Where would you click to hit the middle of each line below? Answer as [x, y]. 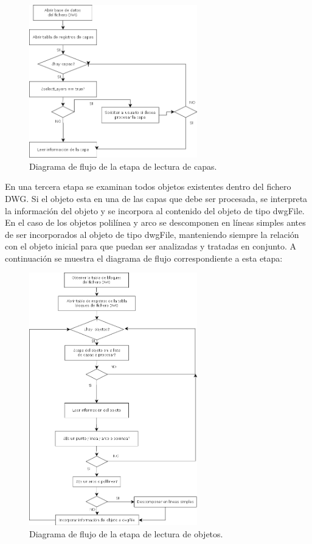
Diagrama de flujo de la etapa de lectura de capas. [123, 166]
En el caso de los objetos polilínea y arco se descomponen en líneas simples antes [155, 222]
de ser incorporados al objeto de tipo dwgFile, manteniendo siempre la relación [152, 234]
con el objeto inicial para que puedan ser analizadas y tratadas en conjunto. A [151, 246]
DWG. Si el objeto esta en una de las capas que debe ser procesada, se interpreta [156, 198]
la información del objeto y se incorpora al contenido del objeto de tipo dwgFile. [155, 210]
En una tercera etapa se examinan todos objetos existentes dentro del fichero [148, 187]
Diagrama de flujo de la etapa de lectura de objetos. [126, 534]
